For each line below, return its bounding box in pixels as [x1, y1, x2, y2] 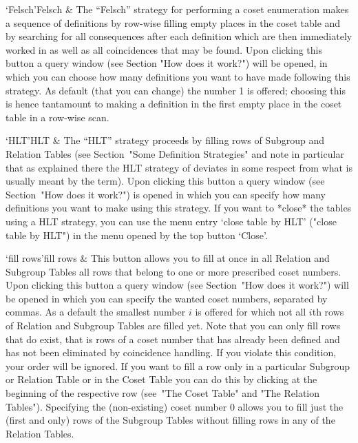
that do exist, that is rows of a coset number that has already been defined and [6, 331, 340, 346]
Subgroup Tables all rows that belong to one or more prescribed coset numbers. [6, 264, 341, 278]
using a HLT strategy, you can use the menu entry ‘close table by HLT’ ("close [6, 214, 337, 228]
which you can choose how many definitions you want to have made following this [6, 69, 350, 83]
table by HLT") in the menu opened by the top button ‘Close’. [6, 227, 268, 242]
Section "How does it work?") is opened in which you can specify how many [6, 187, 326, 201]
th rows [312, 305, 344, 319]
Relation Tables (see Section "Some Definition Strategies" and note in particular [6, 146, 344, 161]
